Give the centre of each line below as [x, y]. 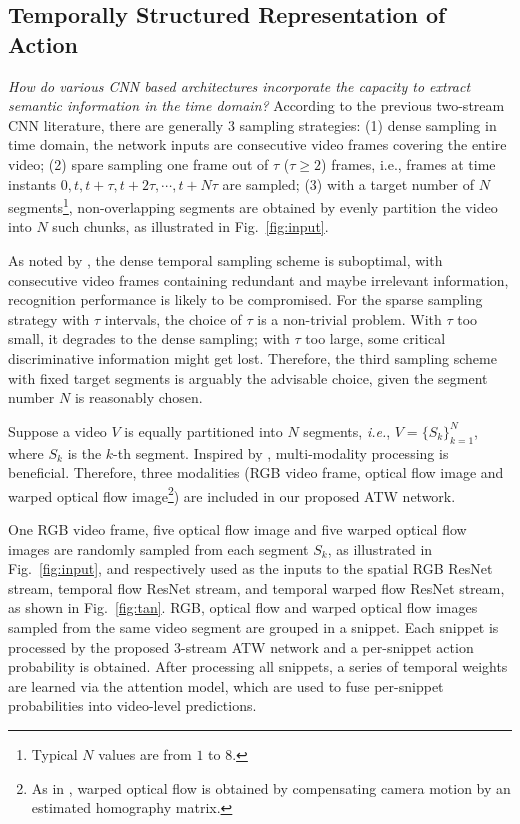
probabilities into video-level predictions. [132, 705]
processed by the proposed [89, 646]
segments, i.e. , [347, 430]
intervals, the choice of [173, 318]
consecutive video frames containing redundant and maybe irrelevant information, [258, 279]
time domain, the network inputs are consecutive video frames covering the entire [257, 144]
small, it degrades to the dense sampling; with [149, 338]
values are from [145, 753]
